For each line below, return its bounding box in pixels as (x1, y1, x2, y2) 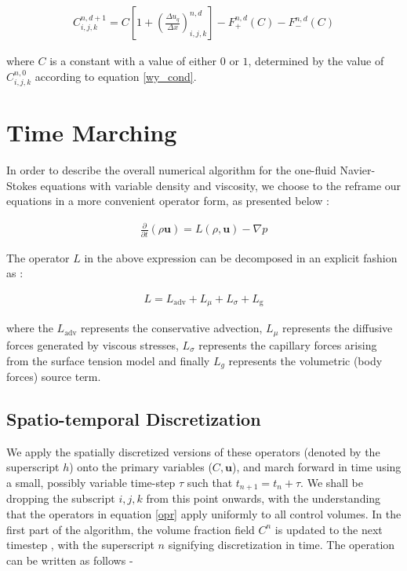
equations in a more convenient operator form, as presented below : (6, 192, 329, 209)
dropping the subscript (6, 490, 115, 507)
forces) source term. (6, 368, 101, 384)
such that (187, 474, 233, 490)
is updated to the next (274, 521, 383, 537)
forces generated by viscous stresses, (6, 336, 179, 353)
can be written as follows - (6, 551, 133, 568)
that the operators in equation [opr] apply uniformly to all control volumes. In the (6, 506, 402, 522)
